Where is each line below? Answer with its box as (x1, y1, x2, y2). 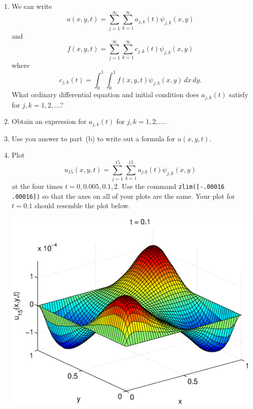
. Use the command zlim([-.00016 (117, 181, 225, 191)
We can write (11, 1, 52, 11)
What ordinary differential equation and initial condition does (11, 89, 199, 100)
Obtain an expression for (11, 116, 86, 126)
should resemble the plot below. (35, 200, 130, 211)
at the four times (11, 181, 63, 191)
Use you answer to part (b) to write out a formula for (11, 133, 175, 143)
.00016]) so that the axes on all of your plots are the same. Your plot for (11, 190, 235, 201)
